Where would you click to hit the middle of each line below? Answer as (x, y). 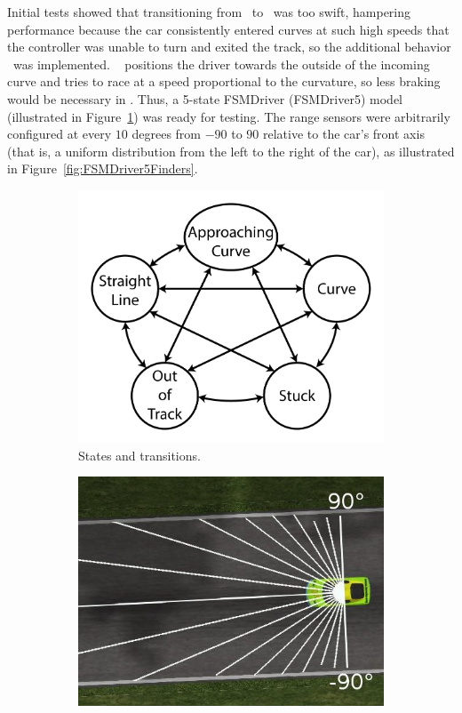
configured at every (60, 134)
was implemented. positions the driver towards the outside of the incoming (221, 64)
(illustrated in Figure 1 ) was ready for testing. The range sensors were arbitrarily (229, 116)
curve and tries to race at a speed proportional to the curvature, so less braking (224, 81)
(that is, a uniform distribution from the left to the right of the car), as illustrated (231, 151)
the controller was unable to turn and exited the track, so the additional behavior (229, 47)
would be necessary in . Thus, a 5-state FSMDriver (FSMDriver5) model (205, 98)
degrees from (167, 134)
